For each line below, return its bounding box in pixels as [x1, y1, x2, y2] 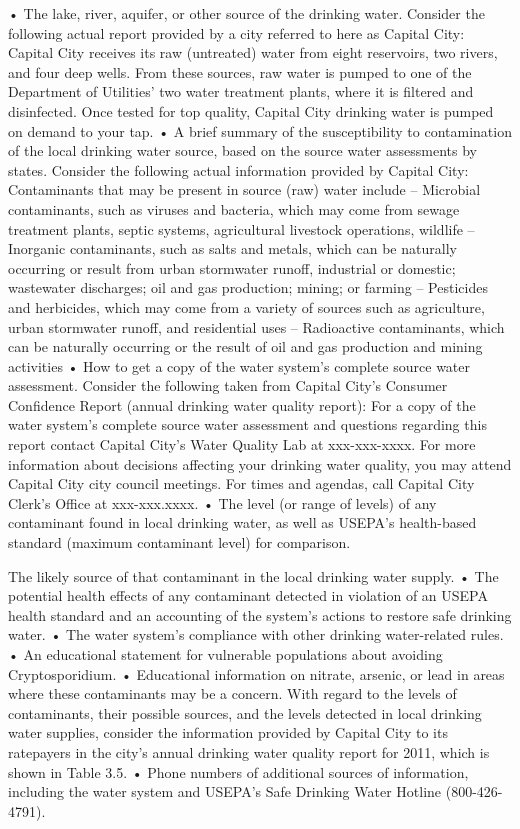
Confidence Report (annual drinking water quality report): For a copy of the [8, 394, 476, 415]
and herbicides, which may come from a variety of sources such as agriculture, [8, 296, 485, 317]
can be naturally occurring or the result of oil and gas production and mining [8, 336, 483, 357]
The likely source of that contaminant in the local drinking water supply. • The [8, 565, 499, 586]
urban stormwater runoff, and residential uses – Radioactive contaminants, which [8, 316, 505, 337]
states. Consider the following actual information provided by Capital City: [8, 159, 469, 180]
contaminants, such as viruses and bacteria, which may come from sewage [8, 198, 460, 219]
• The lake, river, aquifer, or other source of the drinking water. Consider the [8, 3, 485, 23]
